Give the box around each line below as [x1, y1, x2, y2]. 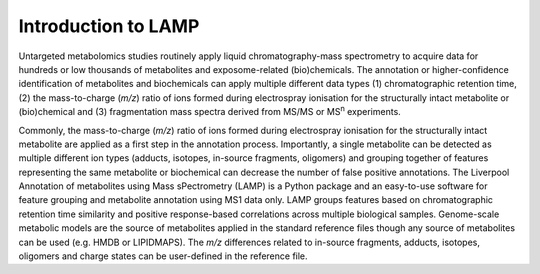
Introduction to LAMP [18, 15, 200, 37]
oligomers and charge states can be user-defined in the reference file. [18, 250, 309, 262]
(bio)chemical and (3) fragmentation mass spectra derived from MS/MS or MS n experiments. [18, 104, 402, 118]
